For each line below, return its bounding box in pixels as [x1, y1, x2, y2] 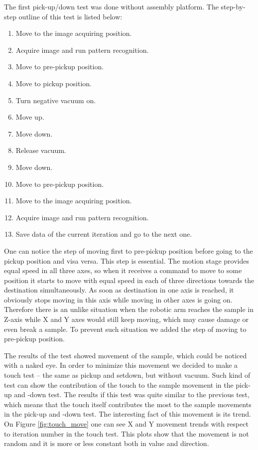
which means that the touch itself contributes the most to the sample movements [4, 399, 252, 409]
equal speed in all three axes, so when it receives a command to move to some [4, 265, 242, 276]
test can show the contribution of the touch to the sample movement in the [4, 379, 234, 390]
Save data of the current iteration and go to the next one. [15, 229, 192, 239]
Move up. [15, 112, 44, 122]
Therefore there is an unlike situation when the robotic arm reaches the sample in [4, 304, 254, 314]
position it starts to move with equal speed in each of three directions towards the [4, 275, 255, 285]
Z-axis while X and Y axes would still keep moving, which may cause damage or [4, 314, 249, 324]
